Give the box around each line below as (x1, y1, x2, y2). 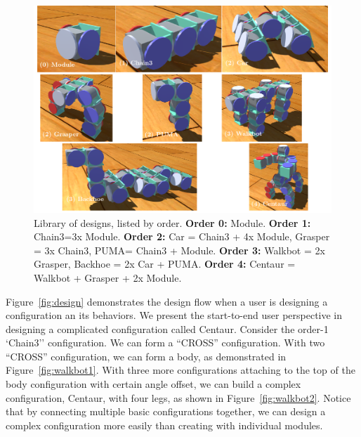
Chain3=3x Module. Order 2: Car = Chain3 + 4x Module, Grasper (34, 229, 330, 244)
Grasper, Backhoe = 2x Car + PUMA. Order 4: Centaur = (34, 256, 296, 271)
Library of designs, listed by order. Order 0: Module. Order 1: (34, 215, 311, 230)
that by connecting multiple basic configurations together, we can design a (6, 404, 326, 419)
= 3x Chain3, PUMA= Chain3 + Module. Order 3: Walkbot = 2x (34, 242, 325, 257)
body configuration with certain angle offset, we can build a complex (6, 377, 301, 391)
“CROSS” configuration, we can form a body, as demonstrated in (6, 348, 287, 363)
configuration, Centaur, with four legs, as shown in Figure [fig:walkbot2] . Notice (6, 390, 351, 405)
